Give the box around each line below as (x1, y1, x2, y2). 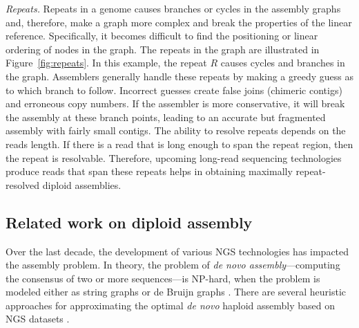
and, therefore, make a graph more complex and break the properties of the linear (6, 15, 352, 29)
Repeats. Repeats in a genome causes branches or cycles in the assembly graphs (6, 1, 341, 15)
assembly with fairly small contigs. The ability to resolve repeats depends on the (6, 123, 346, 138)
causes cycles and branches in (220, 55, 345, 70)
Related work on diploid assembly (6, 211, 253, 233)
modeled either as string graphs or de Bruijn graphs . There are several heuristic (6, 284, 346, 299)
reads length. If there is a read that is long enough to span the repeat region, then (6, 136, 353, 151)
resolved (6, 177, 40, 192)
